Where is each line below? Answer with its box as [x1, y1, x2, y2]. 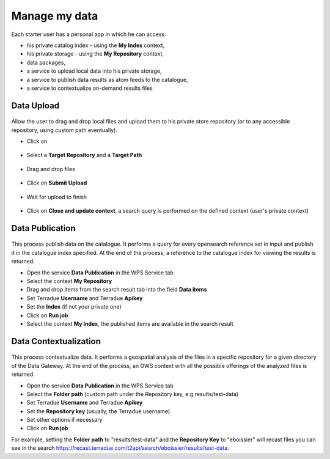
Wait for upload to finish [26, 193, 87, 200]
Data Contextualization [11, 336, 101, 347]
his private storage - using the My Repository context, [26, 50, 164, 57]
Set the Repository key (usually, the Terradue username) [26, 407, 170, 415]
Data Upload [11, 100, 60, 111]
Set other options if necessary [26, 416, 103, 424]
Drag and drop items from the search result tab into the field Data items [26, 286, 207, 293]
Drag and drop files [26, 165, 76, 172]
